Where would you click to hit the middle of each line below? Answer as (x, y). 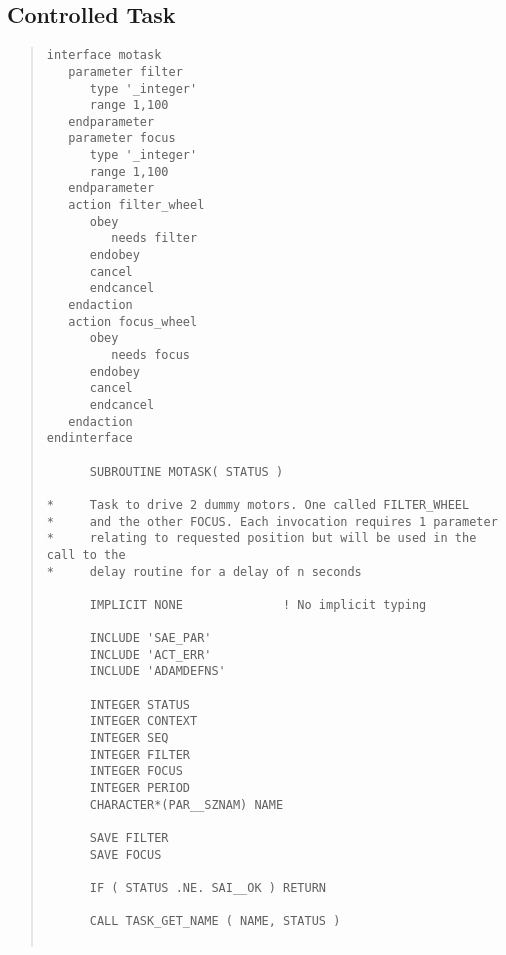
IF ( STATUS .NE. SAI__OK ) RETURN (207, 888)
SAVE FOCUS (125, 854)
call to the (86, 554)
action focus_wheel (133, 321)
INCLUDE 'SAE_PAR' (150, 638)
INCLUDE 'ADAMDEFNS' (157, 671)
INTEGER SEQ (129, 738)
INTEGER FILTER (139, 754)
